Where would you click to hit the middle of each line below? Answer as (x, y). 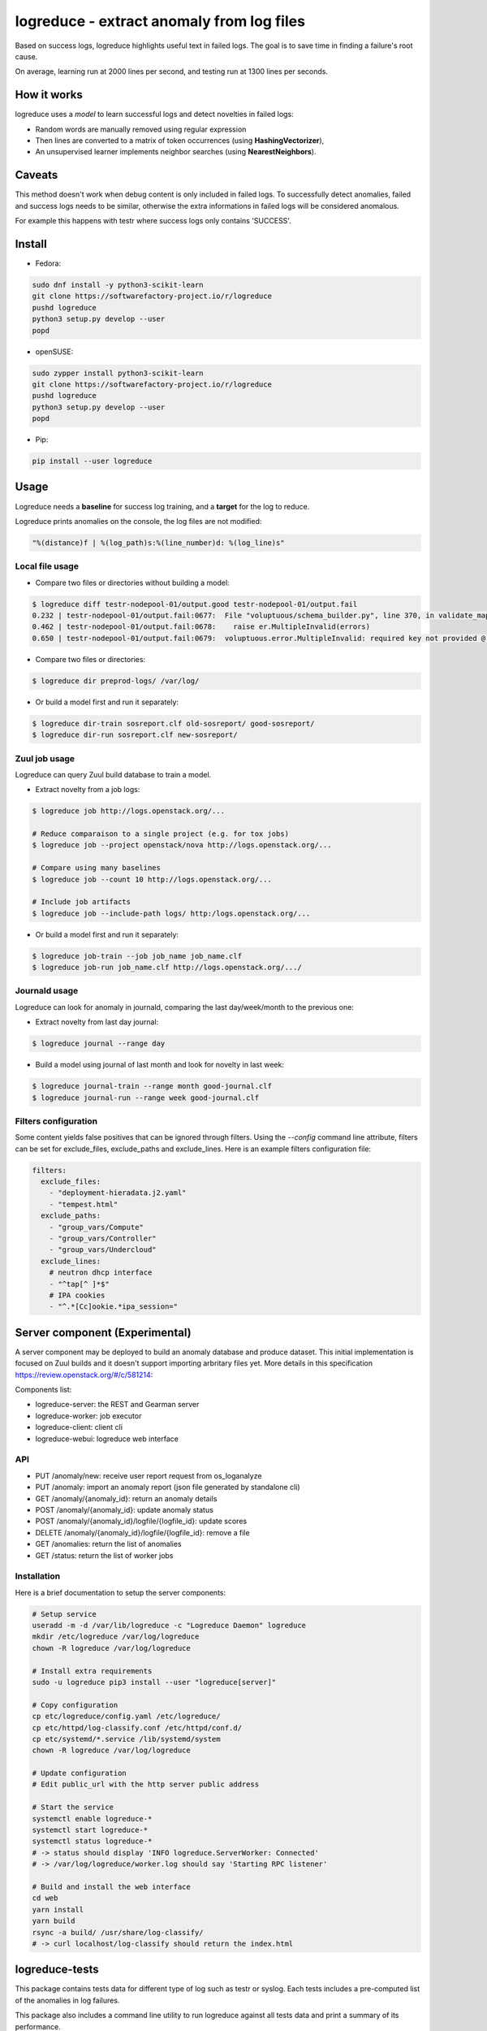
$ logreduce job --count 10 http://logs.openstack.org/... (152, 879)
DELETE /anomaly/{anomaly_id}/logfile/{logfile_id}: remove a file (143, 1532)
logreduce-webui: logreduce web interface (107, 1439)
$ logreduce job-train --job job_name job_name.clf (137, 956)
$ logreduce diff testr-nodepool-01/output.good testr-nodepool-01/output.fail (195, 604)
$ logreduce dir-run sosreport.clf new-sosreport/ (135, 735)
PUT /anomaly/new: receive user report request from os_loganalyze (149, 1475)
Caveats (37, 175)
